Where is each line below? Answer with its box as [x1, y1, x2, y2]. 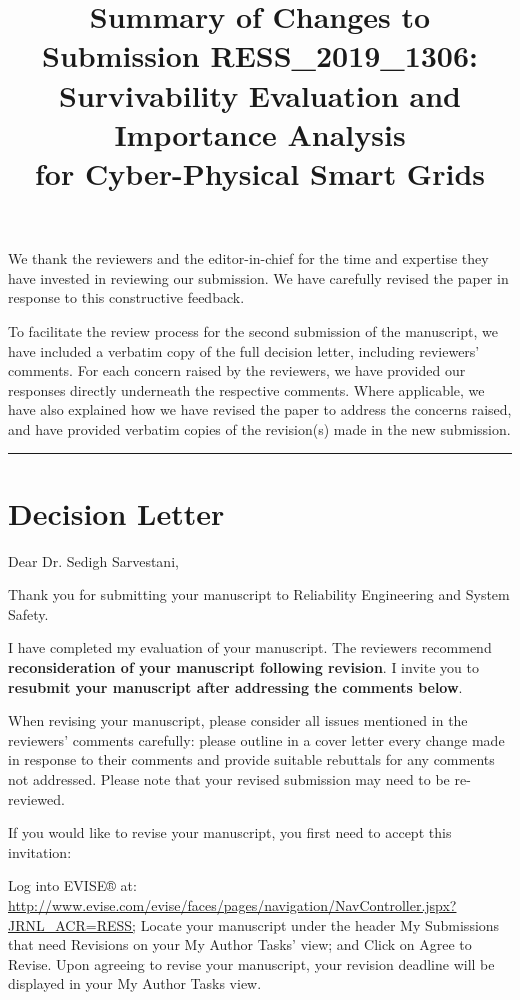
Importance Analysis [114, 113, 406, 154]
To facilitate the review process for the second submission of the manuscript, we [8, 320, 498, 341]
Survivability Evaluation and [59, 74, 461, 115]
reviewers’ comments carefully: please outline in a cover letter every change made [8, 729, 505, 750]
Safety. [8, 603, 49, 624]
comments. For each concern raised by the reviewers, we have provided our [8, 360, 466, 381]
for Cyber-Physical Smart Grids [35, 152, 485, 193]
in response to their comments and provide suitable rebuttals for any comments [8, 749, 495, 770]
